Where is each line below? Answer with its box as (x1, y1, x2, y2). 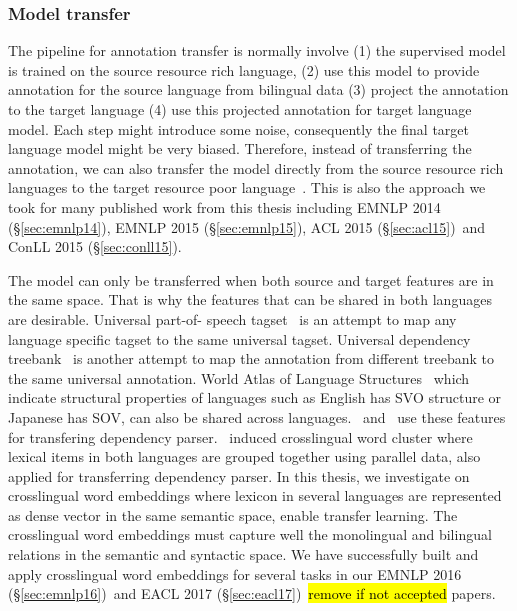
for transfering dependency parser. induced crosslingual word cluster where (8, 426, 473, 447)
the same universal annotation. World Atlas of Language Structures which (8, 367, 470, 388)
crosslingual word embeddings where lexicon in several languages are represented (8, 485, 502, 506)
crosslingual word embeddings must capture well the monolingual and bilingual (8, 524, 492, 545)
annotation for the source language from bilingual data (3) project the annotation (8, 79, 509, 100)
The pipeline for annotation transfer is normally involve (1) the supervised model (8, 40, 506, 61)
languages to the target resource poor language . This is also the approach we (8, 177, 486, 198)
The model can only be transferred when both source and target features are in (8, 269, 494, 290)
